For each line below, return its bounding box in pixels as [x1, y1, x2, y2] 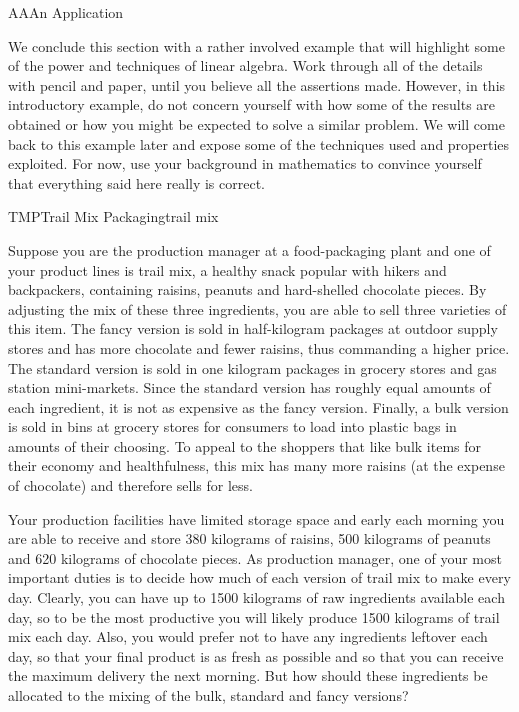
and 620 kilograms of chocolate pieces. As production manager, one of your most [8, 547, 502, 568]
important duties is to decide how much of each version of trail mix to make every [8, 567, 511, 588]
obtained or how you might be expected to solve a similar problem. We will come [8, 113, 505, 134]
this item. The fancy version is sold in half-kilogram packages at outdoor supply [8, 318, 498, 339]
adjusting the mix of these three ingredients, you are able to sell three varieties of [8, 298, 507, 319]
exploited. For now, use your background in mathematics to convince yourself [8, 153, 482, 174]
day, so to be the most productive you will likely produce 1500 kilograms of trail [8, 606, 500, 627]
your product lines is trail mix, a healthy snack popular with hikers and [8, 259, 447, 280]
